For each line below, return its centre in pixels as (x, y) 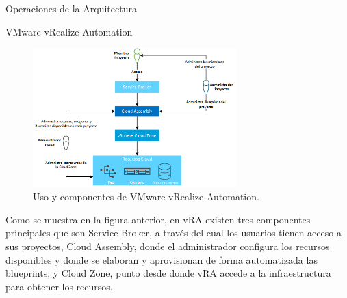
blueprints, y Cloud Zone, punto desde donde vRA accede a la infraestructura (168, 273)
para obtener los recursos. (59, 286)
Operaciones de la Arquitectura (71, 8)
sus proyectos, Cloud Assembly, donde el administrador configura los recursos (168, 246)
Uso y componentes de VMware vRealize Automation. (146, 197)
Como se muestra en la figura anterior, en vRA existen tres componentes (158, 219)
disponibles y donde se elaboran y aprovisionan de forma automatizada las (162, 259)
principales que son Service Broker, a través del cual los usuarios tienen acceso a (173, 233)
